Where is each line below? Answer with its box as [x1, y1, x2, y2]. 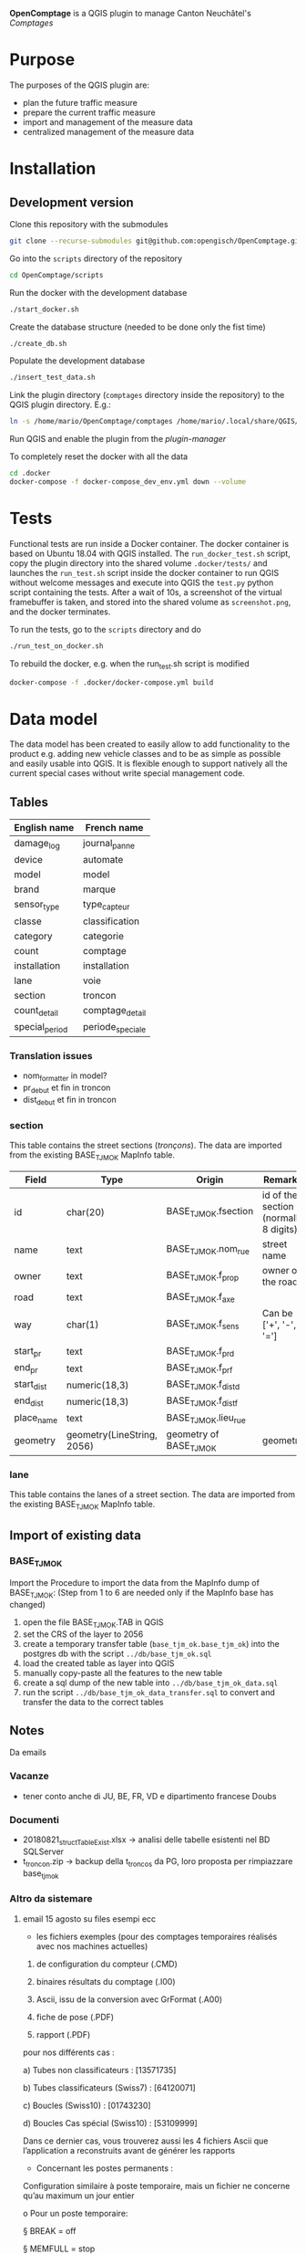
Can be [262, 1306, 293, 1319]
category [14, 929, 53, 942]
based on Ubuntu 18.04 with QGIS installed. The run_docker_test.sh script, [9, 548, 291, 559]
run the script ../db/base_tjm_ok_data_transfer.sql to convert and [22, 1686, 275, 1697]
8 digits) [262, 1222, 298, 1235]
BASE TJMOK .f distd [166, 1378, 240, 1392]
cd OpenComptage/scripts [9, 270, 104, 279]
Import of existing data [9, 1527, 141, 1543]
